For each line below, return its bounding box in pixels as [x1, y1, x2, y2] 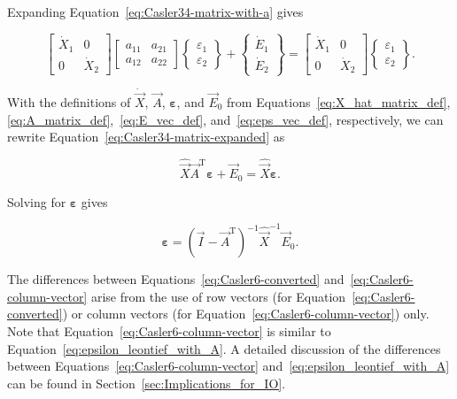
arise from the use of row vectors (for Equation [90, 287, 346, 305]
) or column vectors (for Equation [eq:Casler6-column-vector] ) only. [62, 304, 430, 323]
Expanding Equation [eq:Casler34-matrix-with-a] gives [7, 3, 304, 20]
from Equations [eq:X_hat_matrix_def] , [227, 92, 451, 111]
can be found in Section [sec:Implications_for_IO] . [7, 373, 286, 392]
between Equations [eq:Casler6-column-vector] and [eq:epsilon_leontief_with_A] [7, 357, 450, 375]
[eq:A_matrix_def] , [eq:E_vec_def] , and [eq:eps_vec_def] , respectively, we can [7, 110, 444, 128]
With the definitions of [7, 92, 131, 111]
